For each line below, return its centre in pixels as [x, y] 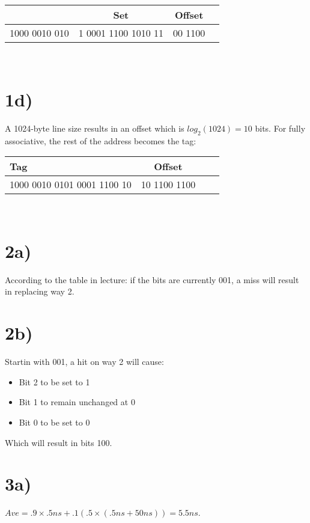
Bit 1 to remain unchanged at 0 [77, 402]
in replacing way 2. [40, 291]
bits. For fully [280, 128]
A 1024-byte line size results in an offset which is [95, 128]
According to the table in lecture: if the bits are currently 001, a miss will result [152, 279]
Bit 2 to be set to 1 [54, 381]
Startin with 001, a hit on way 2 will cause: [84, 362]
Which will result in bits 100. [59, 442]
